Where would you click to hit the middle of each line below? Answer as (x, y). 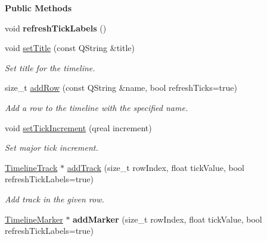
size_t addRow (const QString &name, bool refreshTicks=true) (121, 88)
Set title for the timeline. (50, 67)
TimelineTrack (31, 167)
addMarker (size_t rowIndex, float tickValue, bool (167, 219)
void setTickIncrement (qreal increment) (78, 127)
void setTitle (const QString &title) (70, 48)
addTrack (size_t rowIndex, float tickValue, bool (156, 167)
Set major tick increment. (52, 148)
